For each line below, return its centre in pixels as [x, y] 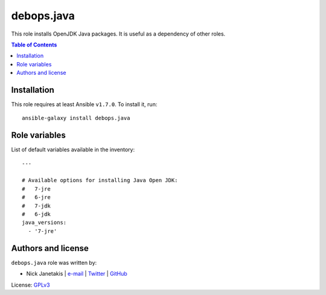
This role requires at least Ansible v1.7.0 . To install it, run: [84, 104]
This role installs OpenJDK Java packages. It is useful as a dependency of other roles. [118, 34]
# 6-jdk [36, 214]
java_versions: [44, 223]
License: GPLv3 [31, 285]
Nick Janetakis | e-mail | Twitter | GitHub [77, 274]
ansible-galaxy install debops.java [76, 118]
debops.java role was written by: [54, 262]
